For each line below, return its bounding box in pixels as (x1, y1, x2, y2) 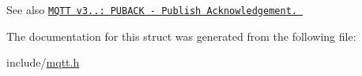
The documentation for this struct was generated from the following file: (6, 27, 356, 44)
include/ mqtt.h (6, 54, 80, 71)
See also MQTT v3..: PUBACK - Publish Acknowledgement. (6, 2, 297, 17)
